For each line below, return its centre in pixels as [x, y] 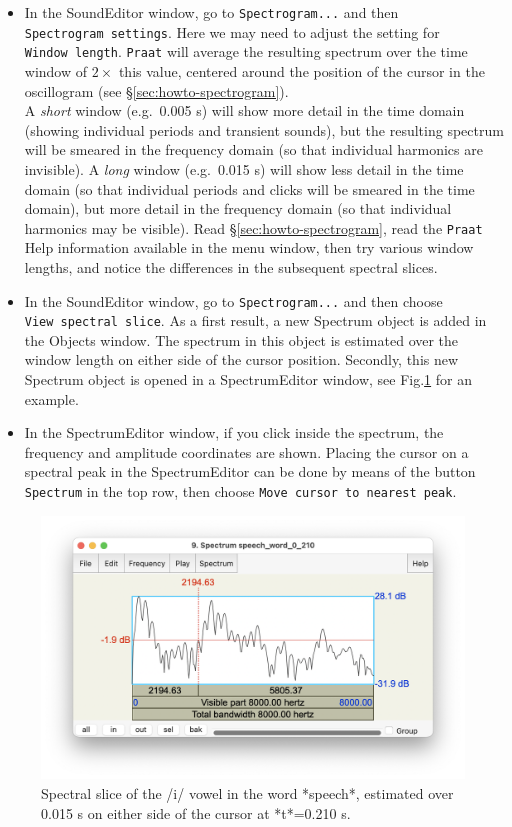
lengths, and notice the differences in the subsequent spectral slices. [231, 266]
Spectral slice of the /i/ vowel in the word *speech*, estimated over [247, 793]
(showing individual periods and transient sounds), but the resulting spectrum [264, 129]
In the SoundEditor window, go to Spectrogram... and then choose [233, 300]
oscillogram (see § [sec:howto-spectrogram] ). [156, 90]
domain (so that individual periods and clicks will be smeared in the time [249, 188]
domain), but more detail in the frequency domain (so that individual [238, 208]
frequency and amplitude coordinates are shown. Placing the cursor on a [246, 451]
